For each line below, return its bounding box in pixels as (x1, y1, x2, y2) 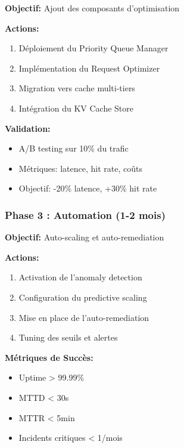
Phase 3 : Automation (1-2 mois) (5, 207, 166, 222)
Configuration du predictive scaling (18, 291, 147, 303)
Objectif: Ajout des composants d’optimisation (5, 2, 180, 14)
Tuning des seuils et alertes (18, 331, 118, 344)
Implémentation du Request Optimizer (18, 61, 160, 74)
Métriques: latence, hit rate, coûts (18, 162, 142, 174)
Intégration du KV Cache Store (18, 101, 133, 114)
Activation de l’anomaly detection (18, 271, 142, 283)
